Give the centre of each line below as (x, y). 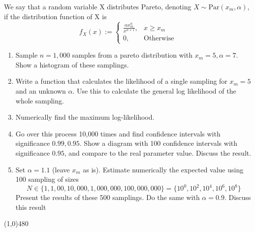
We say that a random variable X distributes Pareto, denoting (98, 6)
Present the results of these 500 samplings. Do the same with (108, 197)
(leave (61, 169)
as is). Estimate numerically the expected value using (163, 169)
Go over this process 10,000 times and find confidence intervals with (118, 133)
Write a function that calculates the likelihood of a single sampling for (121, 81)
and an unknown (41, 90)
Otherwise (159, 38)
